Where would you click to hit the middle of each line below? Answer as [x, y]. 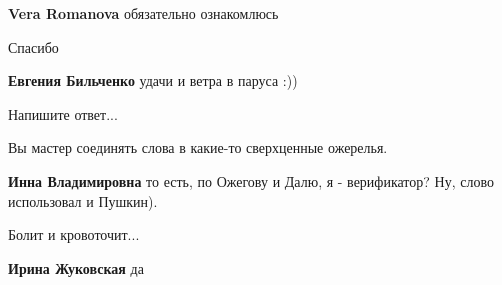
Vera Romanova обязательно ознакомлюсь [143, 13]
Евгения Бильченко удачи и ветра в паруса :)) [153, 80]
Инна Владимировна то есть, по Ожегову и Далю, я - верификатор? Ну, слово [251, 180]
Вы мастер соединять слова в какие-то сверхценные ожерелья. [198, 147]
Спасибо [33, 46]
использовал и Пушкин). [83, 200]
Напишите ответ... [63, 113]
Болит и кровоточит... [74, 234]
